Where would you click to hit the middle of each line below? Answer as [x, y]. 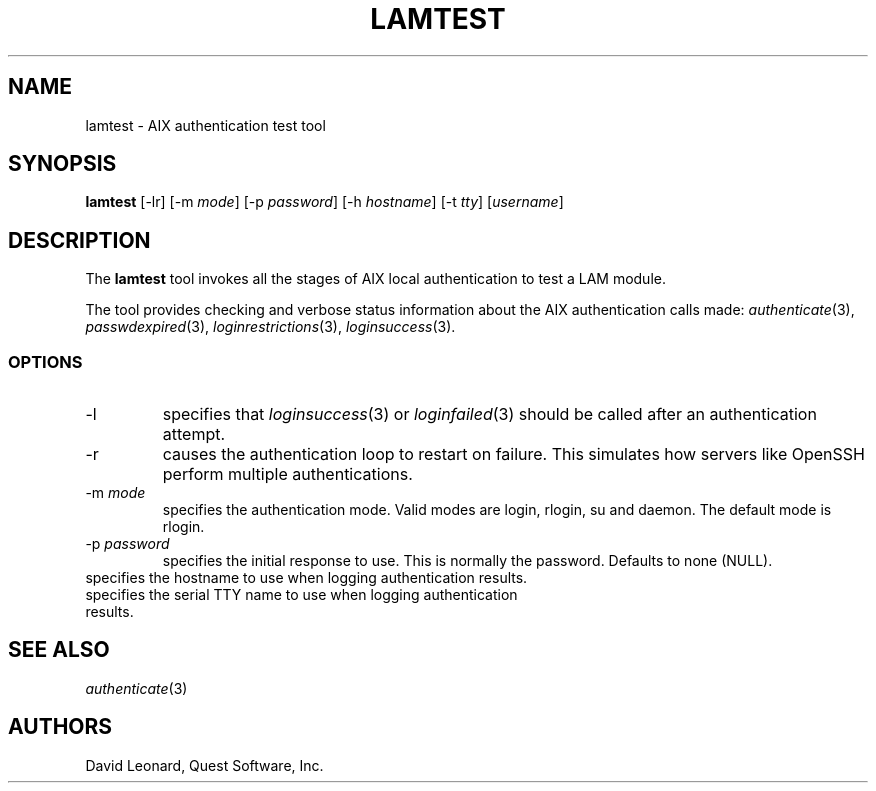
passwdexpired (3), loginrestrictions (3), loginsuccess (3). [270, 327]
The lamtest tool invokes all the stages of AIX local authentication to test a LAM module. [375, 279]
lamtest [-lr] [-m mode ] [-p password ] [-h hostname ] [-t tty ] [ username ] [324, 202]
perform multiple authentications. [287, 474]
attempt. [194, 434]
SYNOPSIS [62, 164]
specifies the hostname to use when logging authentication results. [306, 578]
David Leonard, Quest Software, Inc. [204, 765]
